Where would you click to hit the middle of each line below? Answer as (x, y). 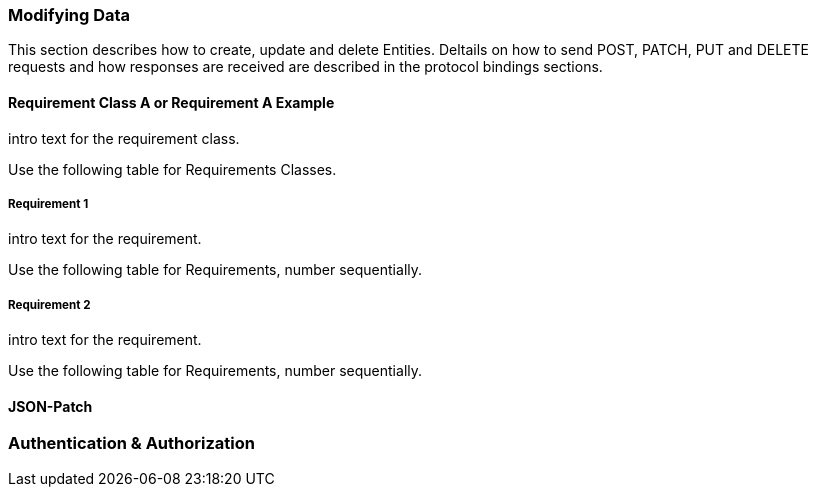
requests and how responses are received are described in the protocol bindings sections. (305, 67)
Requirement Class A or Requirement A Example (171, 102)
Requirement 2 (49, 304)
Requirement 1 (48, 203)
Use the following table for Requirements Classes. (172, 169)
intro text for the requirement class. (124, 138)
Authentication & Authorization (131, 443)
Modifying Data (69, 15)
